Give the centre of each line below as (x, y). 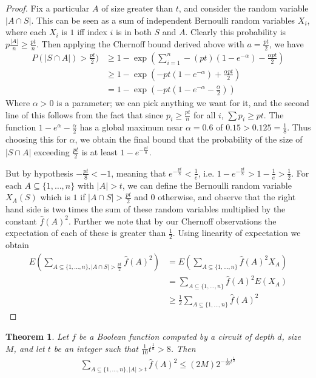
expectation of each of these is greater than (86, 233)
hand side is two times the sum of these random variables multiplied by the (146, 209)
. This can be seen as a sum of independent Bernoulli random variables (163, 20)
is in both (134, 32)
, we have (286, 44)
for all (205, 114)
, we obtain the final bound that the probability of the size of (189, 139)
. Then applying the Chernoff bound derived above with (140, 44)
